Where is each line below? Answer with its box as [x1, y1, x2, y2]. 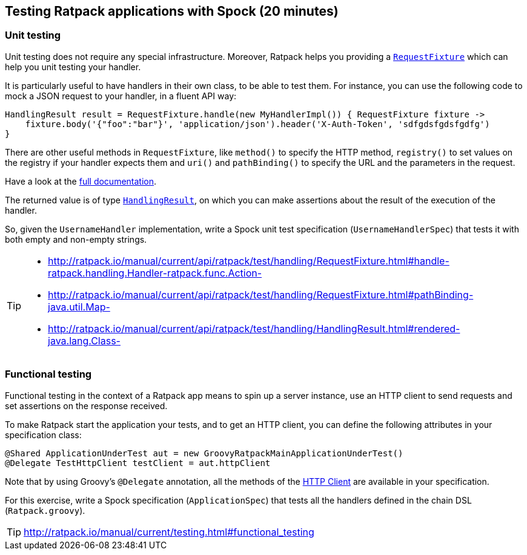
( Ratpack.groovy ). [5, 505, 85, 516]
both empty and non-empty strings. [5, 234, 147, 245]
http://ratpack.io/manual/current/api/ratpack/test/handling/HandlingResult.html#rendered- [48, 322, 460, 335]
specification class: [5, 429, 82, 440]
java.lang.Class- [48, 334, 121, 347]
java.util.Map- [48, 300, 110, 313]
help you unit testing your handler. [5, 61, 141, 72]
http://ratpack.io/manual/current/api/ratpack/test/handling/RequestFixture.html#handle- [48, 254, 449, 267]
